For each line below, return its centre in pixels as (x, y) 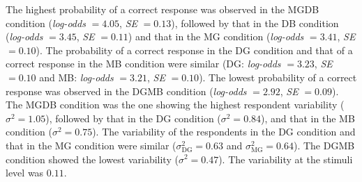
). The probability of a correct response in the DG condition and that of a (194, 50)
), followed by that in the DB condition (255, 23)
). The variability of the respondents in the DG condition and (224, 132)
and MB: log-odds (76, 77)
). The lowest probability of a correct (278, 77)
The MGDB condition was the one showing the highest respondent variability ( (175, 105)
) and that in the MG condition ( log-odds (216, 36)
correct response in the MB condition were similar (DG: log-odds (143, 64)
